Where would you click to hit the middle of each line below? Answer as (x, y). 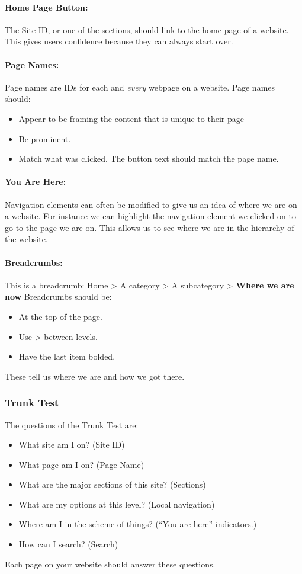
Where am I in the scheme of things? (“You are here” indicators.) (138, 524)
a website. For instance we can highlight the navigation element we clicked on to (150, 216)
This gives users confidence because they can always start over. (119, 41)
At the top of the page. (60, 316)
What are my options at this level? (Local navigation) (117, 504)
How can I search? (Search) (68, 544)
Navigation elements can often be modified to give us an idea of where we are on (151, 204)
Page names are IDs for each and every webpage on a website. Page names (140, 87)
